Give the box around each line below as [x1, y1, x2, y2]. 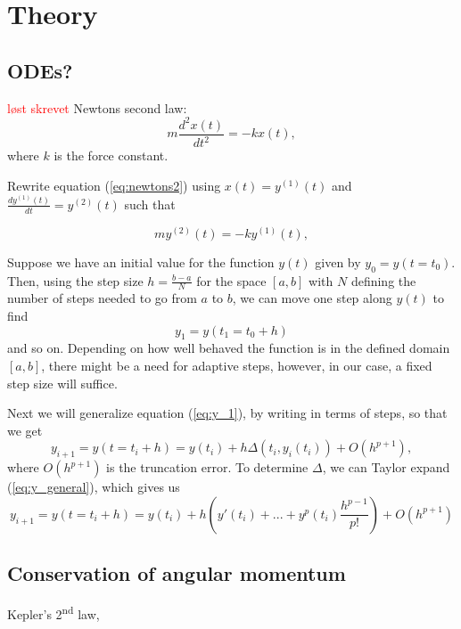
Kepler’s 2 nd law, [7, 601, 100, 623]
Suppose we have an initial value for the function [7, 252, 275, 271]
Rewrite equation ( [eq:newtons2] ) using [7, 176, 221, 194]
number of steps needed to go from [7, 289, 197, 307]
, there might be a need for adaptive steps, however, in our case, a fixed [41, 355, 432, 374]
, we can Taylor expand [322, 458, 450, 477]
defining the [350, 271, 416, 290]
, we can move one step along [232, 289, 392, 307]
